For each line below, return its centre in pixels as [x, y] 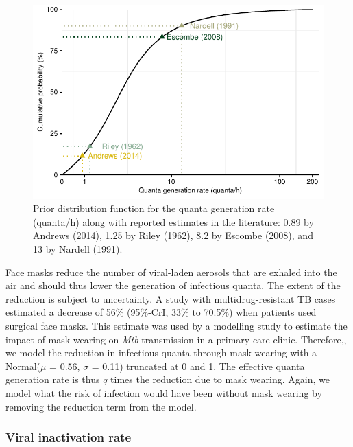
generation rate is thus [53, 379]
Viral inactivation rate [69, 437]
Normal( [23, 366]
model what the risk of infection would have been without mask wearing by [164, 392]
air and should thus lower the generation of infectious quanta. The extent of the [173, 285]
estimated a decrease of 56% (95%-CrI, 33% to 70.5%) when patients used [161, 312]
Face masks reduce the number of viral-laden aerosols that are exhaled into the [171, 272]
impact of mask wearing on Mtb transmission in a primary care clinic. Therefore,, [176, 339]
